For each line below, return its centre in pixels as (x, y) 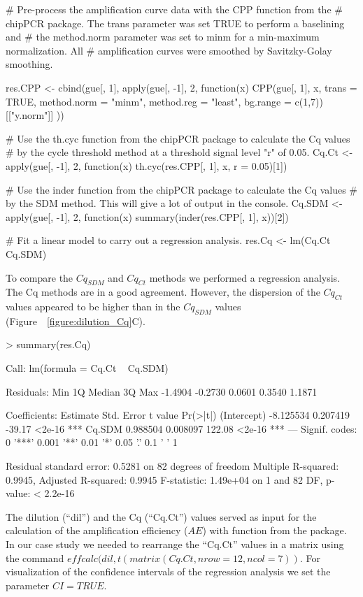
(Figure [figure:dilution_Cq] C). (76, 321)
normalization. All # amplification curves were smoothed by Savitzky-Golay (169, 50)
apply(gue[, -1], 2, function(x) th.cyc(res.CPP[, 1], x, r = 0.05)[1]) (147, 165)
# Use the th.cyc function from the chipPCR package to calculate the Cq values (178, 138)
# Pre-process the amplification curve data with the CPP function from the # (174, 9)
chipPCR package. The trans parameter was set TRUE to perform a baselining (175, 23)
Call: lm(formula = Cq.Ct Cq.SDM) (87, 368)
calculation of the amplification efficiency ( (97, 530)
